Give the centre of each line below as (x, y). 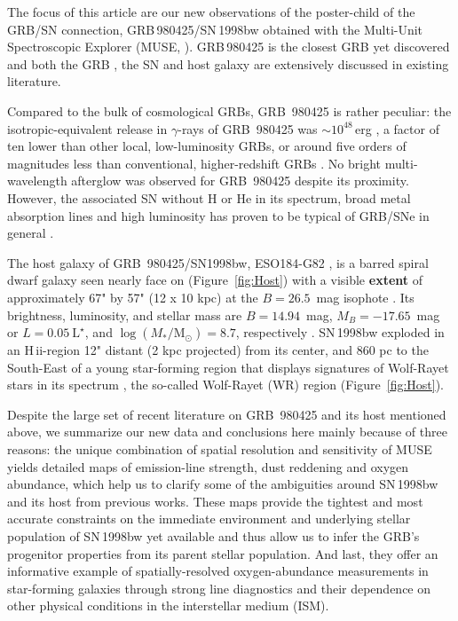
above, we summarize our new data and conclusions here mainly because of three (227, 432)
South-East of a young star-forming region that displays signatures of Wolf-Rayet (228, 367)
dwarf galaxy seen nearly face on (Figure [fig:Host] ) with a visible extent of (215, 280)
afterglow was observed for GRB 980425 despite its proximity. (240, 181)
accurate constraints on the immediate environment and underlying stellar (209, 519)
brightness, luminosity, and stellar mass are (125, 314)
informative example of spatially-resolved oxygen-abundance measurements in (218, 571)
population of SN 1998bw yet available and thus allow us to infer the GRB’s (213, 536)
